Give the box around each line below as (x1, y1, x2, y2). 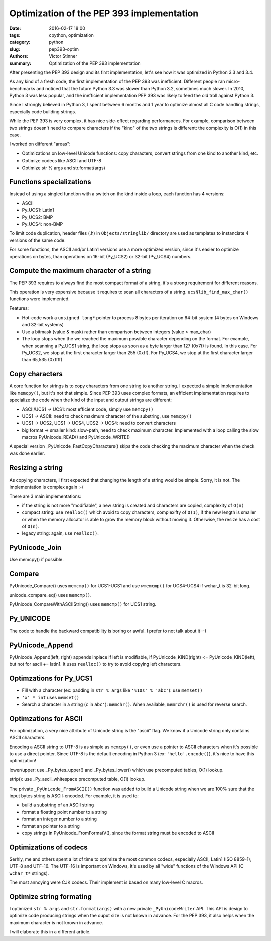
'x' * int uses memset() (22, 694, 80, 700)
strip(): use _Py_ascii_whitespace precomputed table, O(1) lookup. (9, 776, 146, 782)
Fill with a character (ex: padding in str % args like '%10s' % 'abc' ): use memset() (22, 687, 203, 693)
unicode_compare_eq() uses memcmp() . (9, 592, 92, 598)
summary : (9, 60, 32, 66)
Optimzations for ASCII (9, 714, 83, 723)
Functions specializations (9, 178, 91, 186)
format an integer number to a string (22, 816, 97, 822)
